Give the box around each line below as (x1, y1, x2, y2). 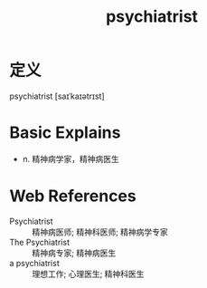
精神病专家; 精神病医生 (32, 247, 117, 258)
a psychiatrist (9, 257, 61, 268)
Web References (9, 186, 137, 206)
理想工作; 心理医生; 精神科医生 (32, 268, 145, 279)
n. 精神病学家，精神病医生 (22, 153, 120, 164)
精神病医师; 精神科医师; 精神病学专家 (32, 226, 169, 237)
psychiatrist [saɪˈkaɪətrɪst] (9, 91, 106, 101)
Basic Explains (9, 122, 121, 143)
